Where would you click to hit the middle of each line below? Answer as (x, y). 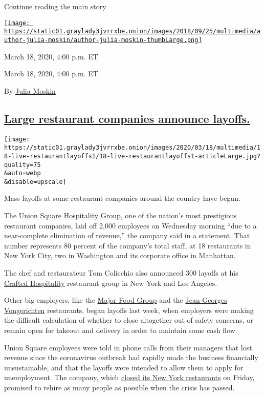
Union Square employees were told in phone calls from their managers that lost (128, 347)
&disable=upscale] (35, 182)
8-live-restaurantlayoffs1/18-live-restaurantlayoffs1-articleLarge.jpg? (132, 156)
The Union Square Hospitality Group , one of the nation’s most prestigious (120, 215)
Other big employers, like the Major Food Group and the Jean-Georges (116, 300)
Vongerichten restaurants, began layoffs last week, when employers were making (129, 310)
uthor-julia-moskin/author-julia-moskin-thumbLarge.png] (103, 40)
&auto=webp (23, 173)
